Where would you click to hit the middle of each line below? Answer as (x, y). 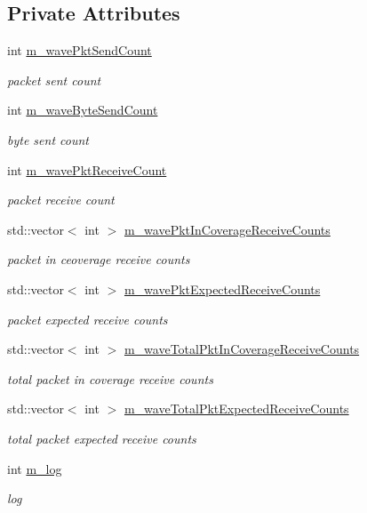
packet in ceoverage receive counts (99, 259)
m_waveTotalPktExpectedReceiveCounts (236, 409)
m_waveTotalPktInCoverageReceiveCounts (242, 349)
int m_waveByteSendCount (83, 110)
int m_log (35, 468)
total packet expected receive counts (102, 438)
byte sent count (48, 139)
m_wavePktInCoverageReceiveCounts (227, 229)
